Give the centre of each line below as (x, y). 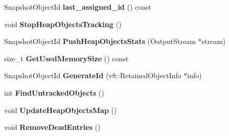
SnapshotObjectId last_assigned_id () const (78, 7)
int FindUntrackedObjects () (54, 92)
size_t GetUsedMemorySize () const (66, 58)
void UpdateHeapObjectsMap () (61, 110)
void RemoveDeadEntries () (52, 127)
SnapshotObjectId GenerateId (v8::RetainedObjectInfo (93, 75)
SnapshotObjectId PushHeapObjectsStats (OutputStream (100, 41)
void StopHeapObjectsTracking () (63, 24)
